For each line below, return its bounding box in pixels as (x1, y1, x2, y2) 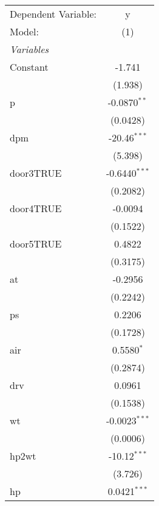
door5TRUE (10, 237, 62, 251)
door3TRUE (10, 166, 62, 180)
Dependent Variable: (10, 7, 96, 21)
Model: (10, 24, 39, 38)
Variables (10, 42, 49, 56)
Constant (10, 60, 49, 74)
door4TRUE (10, 201, 62, 215)
